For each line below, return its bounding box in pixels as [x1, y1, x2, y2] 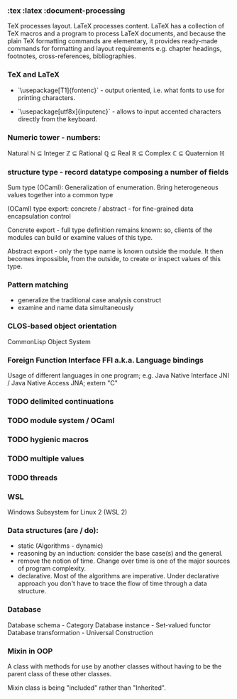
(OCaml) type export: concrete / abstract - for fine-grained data [7, 204, 194, 213]
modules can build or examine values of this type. [7, 233, 153, 242]
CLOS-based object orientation [7, 321, 117, 331]
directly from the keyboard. [17, 114, 98, 123]
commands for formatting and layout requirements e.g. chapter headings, [7, 45, 222, 53]
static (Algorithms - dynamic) [17, 541, 104, 550]
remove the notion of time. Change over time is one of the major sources [17, 556, 231, 566]
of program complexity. [17, 564, 87, 573]
